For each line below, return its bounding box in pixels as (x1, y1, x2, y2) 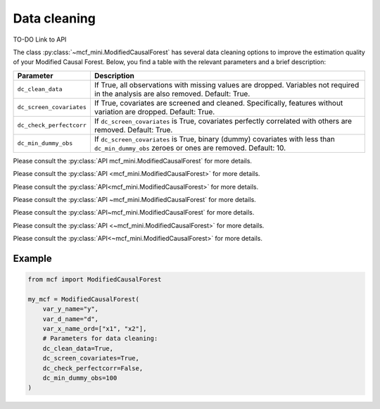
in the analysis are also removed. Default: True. (94, 89, 251, 99)
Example (13, 252, 52, 264)
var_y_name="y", (42, 305, 99, 313)
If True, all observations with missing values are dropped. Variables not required (94, 80, 360, 89)
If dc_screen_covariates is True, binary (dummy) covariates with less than (94, 134, 336, 144)
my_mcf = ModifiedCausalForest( (27, 295, 140, 303)
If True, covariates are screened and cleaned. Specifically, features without (94, 98, 343, 108)
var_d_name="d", (42, 315, 99, 323)
